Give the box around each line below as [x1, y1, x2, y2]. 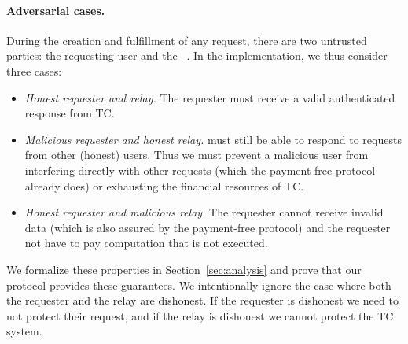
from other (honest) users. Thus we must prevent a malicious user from [24, 146, 369, 163]
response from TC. [24, 105, 115, 121]
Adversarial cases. [6, 2, 105, 18]
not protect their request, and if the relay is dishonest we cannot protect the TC [6, 307, 394, 324]
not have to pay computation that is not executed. [24, 235, 268, 251]
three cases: [6, 62, 62, 79]
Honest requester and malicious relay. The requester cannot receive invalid [24, 204, 384, 220]
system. [6, 323, 42, 339]
